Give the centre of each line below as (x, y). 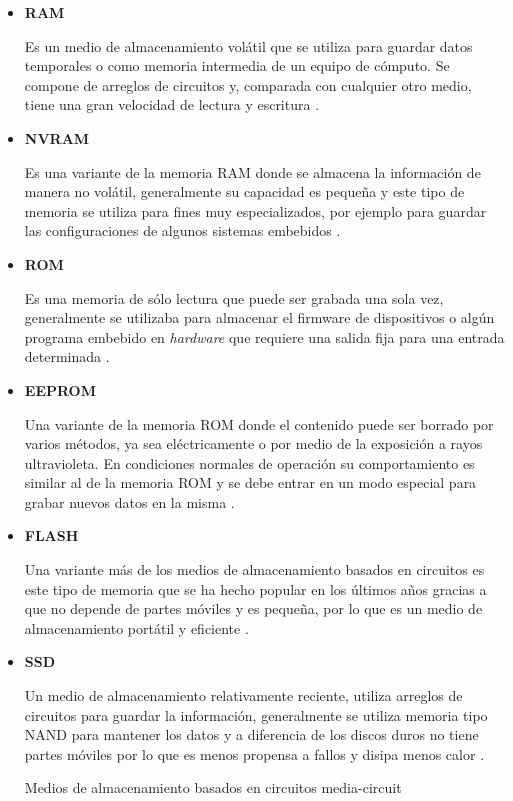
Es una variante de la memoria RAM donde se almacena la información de (252, 171)
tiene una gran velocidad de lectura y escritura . (172, 104)
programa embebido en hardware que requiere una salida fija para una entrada (264, 336)
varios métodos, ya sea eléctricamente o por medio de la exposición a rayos (253, 443)
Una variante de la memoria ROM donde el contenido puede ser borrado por (259, 423)
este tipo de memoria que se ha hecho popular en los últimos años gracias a (255, 588)
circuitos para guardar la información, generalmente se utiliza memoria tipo (256, 714)
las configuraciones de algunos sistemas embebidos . (182, 230)
